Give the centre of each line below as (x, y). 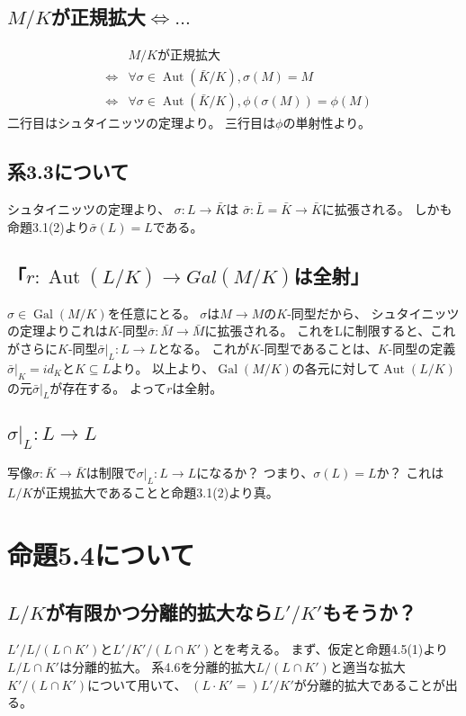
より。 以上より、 (163, 367)
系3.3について (68, 171)
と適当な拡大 (367, 666)
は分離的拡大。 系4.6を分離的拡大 (157, 666)
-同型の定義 (422, 349)
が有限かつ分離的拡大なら (159, 611)
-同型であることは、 (319, 349)
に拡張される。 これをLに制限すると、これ (330, 331)
